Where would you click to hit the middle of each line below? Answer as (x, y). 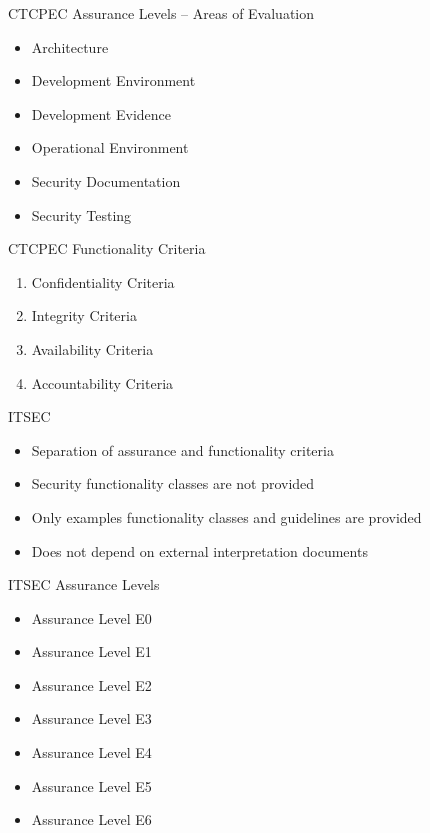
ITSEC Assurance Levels (84, 584)
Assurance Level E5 (91, 785)
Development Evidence (101, 113)
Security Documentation (106, 180)
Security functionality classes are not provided (173, 483)
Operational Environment (110, 147)
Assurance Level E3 (91, 718)
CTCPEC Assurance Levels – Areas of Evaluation (161, 13)
